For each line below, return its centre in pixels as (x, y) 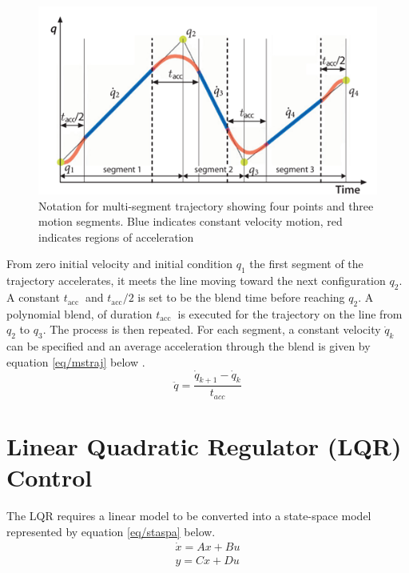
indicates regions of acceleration (116, 236)
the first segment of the (306, 264)
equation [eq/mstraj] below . (76, 361)
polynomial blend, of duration (79, 313)
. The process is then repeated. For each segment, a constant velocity (212, 329)
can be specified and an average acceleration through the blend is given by (189, 346)
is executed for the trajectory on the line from (290, 313)
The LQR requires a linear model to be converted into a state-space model (189, 516)
